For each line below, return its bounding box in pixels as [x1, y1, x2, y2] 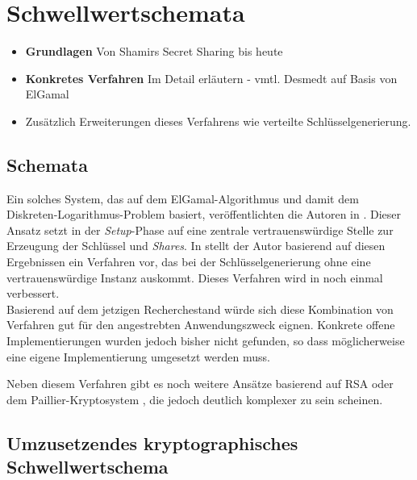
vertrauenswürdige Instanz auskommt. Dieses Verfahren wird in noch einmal [6, 269, 383, 286]
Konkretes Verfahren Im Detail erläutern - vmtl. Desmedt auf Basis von [25, 69, 398, 86]
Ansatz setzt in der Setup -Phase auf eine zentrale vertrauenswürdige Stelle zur [6, 221, 394, 238]
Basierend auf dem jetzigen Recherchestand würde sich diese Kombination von [6, 300, 394, 317]
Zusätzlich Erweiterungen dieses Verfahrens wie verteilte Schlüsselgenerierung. [25, 112, 411, 129]
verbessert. [6, 285, 60, 302]
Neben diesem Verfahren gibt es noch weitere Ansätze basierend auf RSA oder [6, 375, 394, 392]
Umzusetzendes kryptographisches [6, 430, 298, 455]
